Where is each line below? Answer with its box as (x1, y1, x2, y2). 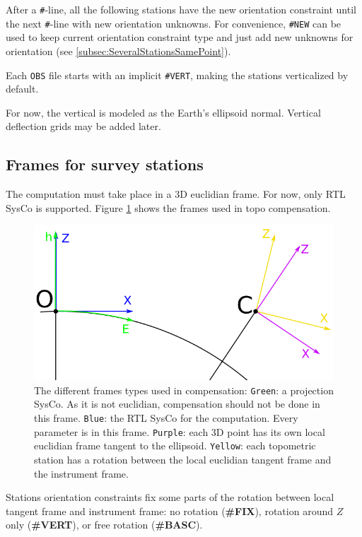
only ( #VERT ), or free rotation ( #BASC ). (6, 517, 203, 532)
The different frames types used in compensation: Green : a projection (34, 382, 334, 397)
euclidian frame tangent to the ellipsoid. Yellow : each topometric (34, 438, 316, 453)
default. (6, 81, 39, 96)
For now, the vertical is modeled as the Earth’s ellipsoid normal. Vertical (6, 105, 321, 119)
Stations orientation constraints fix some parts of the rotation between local (6, 490, 334, 504)
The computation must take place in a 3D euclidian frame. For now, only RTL (6, 187, 346, 201)
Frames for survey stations (6, 153, 204, 175)
